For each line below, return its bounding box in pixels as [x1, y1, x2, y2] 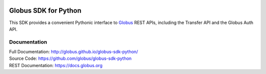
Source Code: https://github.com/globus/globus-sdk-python [9, 55, 132, 61]
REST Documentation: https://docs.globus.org [9, 62, 103, 68]
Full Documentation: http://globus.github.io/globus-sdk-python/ [9, 49, 138, 55]
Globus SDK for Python [9, 6, 82, 15]
